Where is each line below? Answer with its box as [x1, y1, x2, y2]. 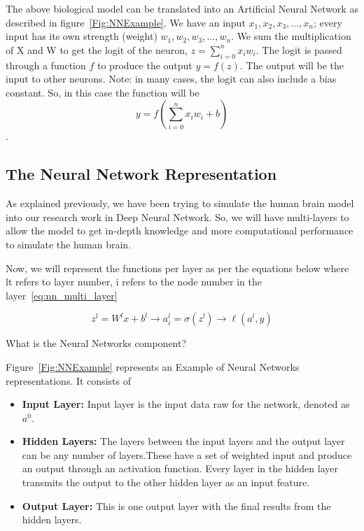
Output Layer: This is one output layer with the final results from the [22, 498, 331, 513]
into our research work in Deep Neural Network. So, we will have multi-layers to [6, 209, 349, 224]
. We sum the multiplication [231, 29, 351, 43]
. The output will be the [239, 57, 344, 72]
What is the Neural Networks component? [6, 336, 187, 351]
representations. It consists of [6, 373, 131, 388]
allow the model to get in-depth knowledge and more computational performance [6, 223, 353, 238]
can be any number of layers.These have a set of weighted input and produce [22, 447, 352, 462]
